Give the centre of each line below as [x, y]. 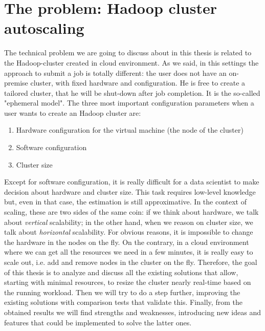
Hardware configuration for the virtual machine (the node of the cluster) [130, 130]
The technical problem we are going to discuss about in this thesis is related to [128, 53]
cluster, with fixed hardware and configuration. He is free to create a [138, 83]
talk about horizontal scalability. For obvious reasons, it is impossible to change [129, 232]
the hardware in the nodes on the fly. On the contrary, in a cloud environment [127, 242]
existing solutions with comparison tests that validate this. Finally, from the [123, 302]
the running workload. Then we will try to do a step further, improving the [122, 292]
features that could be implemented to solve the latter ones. [98, 322]
